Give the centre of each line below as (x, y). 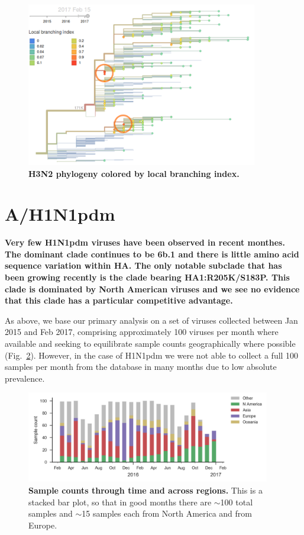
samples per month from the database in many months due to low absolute (141, 367)
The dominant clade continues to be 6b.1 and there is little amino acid (152, 254)
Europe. (43, 525)
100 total (237, 502)
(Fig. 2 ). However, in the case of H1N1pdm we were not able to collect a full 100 (152, 355)
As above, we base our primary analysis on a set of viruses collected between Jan (151, 320)
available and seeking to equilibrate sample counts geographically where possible (150, 343)
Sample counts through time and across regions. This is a (145, 490)
